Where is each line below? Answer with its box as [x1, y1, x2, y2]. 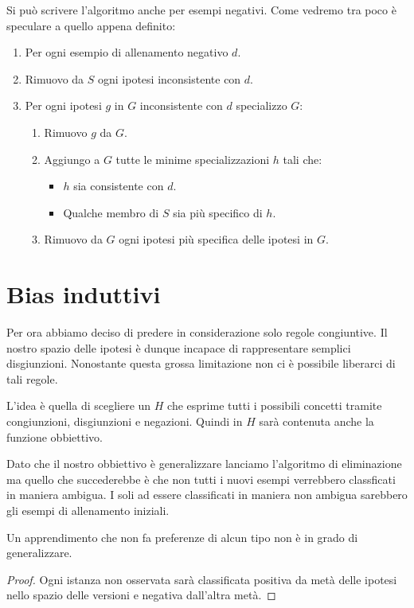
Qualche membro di [63, 204, 159, 220]
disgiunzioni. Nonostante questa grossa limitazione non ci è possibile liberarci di [6, 355, 396, 372]
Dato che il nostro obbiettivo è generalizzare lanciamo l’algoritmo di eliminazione [6, 455, 402, 472]
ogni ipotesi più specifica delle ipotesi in [119, 231, 314, 247]
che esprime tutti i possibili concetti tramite [167, 397, 382, 414]
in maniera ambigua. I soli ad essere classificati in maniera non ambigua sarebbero [6, 486, 408, 503]
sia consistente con [73, 177, 164, 194]
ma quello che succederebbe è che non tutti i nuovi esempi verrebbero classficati [6, 470, 396, 487]
